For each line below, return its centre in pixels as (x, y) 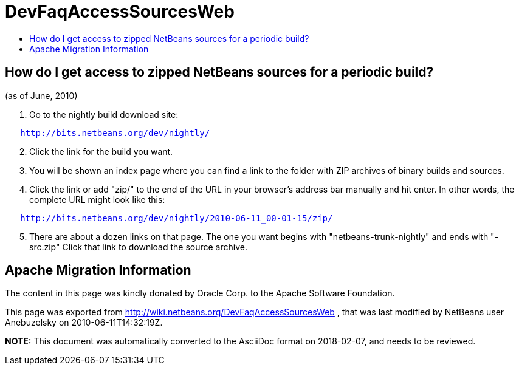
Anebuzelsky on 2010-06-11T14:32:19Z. (84, 323)
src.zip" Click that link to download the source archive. (138, 247)
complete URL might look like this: (97, 199)
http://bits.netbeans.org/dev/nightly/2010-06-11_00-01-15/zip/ (177, 218)
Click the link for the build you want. (101, 151)
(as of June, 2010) (41, 95)
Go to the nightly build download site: (104, 114)
